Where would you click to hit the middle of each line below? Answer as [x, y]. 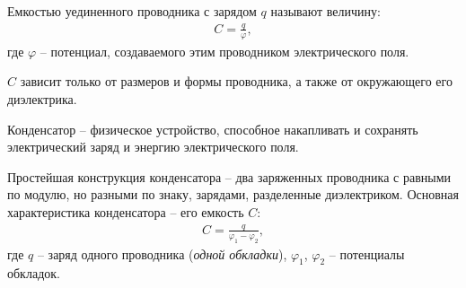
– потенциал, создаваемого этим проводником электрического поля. [224, 51]
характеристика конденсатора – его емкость [126, 211]
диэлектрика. [42, 98]
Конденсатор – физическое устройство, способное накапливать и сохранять [213, 129]
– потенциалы [367, 253]
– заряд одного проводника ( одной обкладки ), [162, 253]
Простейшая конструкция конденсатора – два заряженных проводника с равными [229, 176]
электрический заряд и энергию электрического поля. [153, 147]
